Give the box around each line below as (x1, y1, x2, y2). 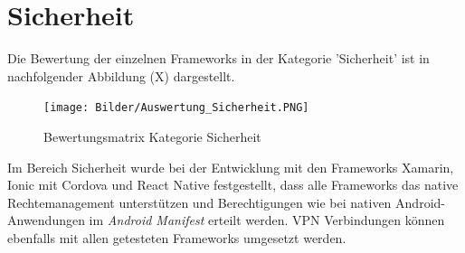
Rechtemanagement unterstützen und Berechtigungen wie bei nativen (7, 192, 392, 211)
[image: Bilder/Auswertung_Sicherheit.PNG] (43, 101, 309, 115)
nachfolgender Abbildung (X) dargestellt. (7, 66, 235, 85)
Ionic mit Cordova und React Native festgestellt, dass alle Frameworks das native (7, 175, 459, 194)
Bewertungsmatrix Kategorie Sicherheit (43, 126, 261, 145)
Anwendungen (7, 211, 85, 230)
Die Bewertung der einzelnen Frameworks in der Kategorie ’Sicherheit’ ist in (7, 49, 430, 68)
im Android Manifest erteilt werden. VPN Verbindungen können (89, 211, 445, 230)
